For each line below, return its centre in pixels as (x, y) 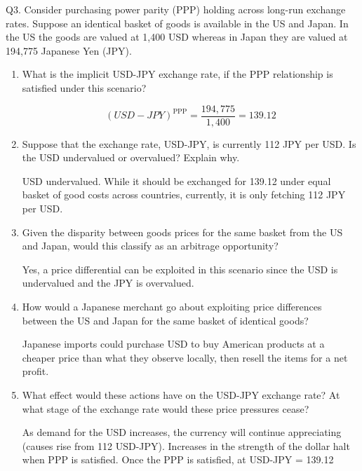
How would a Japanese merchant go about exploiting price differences (172, 306)
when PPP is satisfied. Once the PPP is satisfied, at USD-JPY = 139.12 (178, 459)
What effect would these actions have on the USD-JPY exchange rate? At (181, 394)
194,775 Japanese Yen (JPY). (69, 50)
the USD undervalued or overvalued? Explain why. (131, 157)
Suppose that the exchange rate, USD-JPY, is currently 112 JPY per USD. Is (189, 143)
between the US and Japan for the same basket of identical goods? (165, 320)
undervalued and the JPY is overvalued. (108, 283)
